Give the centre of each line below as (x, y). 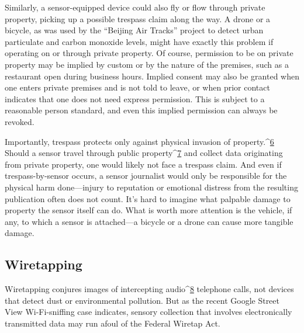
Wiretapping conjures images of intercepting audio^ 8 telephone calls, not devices (149, 289)
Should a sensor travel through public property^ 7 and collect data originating (144, 153)
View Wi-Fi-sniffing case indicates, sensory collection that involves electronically (148, 312)
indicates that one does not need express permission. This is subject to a (135, 98)
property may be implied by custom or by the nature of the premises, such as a (147, 64)
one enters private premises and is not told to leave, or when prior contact (137, 87)
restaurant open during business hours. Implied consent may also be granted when (152, 76)
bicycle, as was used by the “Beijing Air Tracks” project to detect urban (134, 30)
